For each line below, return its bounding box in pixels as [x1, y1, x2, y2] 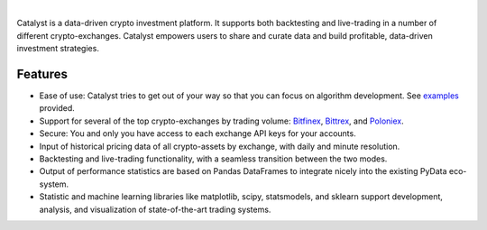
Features [16, 66, 68, 81]
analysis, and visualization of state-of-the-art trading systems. [39, 204, 271, 215]
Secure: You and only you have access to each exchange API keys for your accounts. [39, 128, 356, 139]
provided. [39, 103, 76, 114]
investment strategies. [16, 43, 99, 54]
